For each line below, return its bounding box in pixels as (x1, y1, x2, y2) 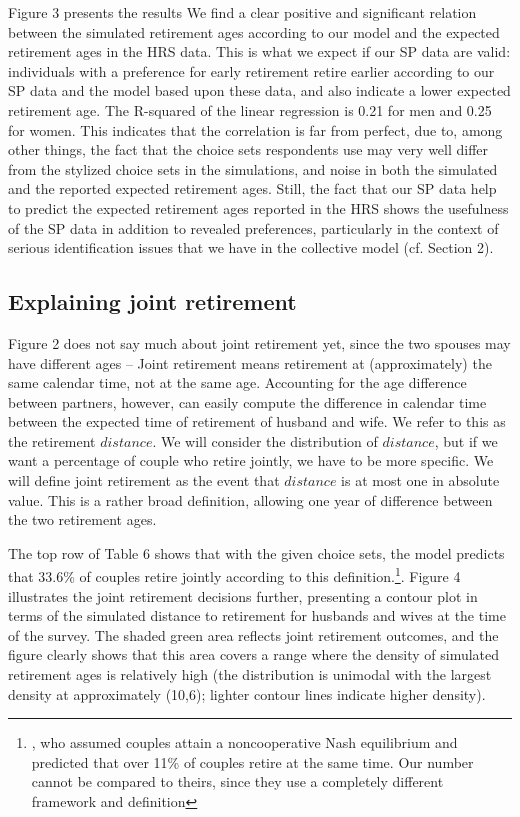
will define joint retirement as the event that (8, 470, 280, 491)
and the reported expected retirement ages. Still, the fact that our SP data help (8, 178, 497, 199)
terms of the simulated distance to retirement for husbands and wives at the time (8, 605, 506, 626)
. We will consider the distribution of (152, 430, 378, 451)
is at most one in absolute (341, 470, 500, 491)
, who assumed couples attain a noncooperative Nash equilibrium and (31, 732, 458, 753)
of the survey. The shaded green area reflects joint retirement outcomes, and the (8, 624, 499, 645)
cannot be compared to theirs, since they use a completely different (31, 771, 444, 792)
